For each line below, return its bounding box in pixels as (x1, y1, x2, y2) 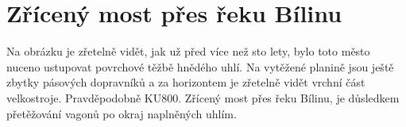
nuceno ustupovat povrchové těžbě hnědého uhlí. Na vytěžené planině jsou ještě (6, 58, 394, 75)
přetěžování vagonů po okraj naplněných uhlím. (6, 105, 237, 121)
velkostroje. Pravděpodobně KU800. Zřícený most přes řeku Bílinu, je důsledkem (6, 89, 400, 106)
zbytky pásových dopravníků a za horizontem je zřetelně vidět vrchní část (6, 74, 365, 90)
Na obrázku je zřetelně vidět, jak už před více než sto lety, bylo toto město (6, 43, 370, 60)
